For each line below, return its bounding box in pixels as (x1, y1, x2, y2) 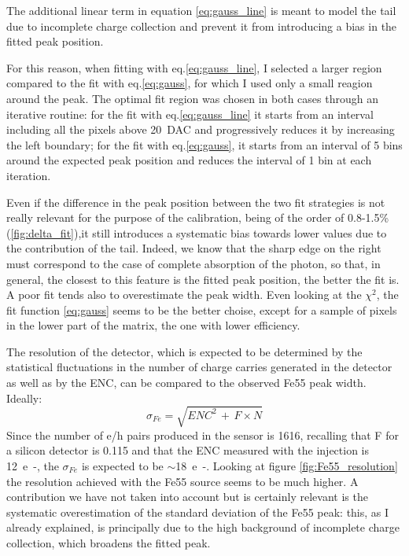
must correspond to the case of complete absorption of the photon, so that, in (6, 255, 381, 271)
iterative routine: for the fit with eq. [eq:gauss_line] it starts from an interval (6, 105, 374, 122)
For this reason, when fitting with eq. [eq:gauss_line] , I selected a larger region (6, 59, 382, 75)
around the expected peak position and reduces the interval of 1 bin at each (6, 152, 372, 168)
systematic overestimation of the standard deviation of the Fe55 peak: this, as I (6, 503, 389, 520)
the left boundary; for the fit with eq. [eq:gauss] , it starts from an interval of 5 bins (6, 136, 403, 153)
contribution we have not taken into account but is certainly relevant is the (6, 488, 368, 505)
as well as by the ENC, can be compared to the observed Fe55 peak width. (6, 374, 367, 391)
